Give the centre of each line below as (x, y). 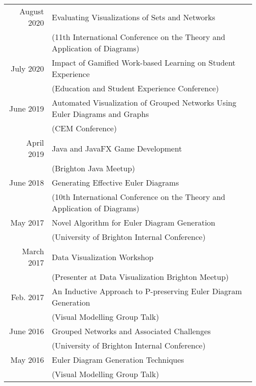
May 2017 (27, 222)
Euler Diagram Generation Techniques (118, 360)
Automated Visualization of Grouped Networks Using (144, 102)
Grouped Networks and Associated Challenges (131, 331)
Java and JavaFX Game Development (117, 148)
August (32, 11)
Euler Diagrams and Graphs (100, 114)
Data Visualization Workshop (103, 257)
